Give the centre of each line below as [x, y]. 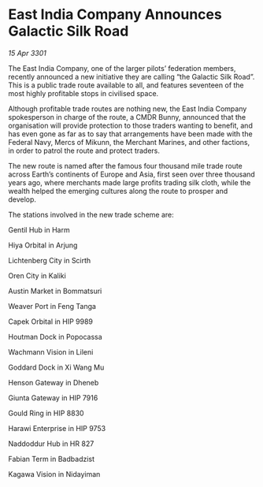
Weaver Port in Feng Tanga [52, 306]
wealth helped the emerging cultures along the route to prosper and [118, 191]
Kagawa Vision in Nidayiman [54, 474]
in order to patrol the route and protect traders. [84, 151]
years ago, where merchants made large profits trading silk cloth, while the [130, 182]
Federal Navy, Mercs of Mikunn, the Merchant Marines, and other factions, [129, 142]
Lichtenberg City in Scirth [50, 260]
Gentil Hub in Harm [39, 229]
